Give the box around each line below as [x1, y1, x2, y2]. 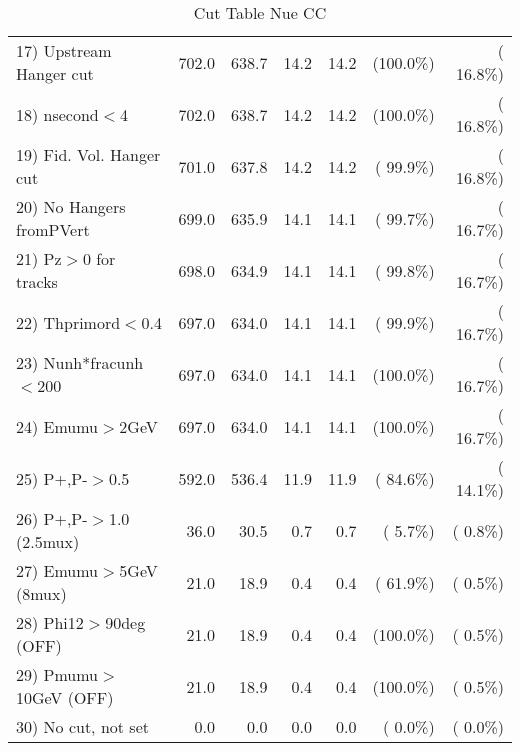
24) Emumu [16, 414, 99, 438]
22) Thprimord [16, 310, 121, 334]
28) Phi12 [16, 611, 84, 634]
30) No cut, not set [16, 715, 149, 738]
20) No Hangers [16, 195, 126, 218]
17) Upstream [16, 39, 112, 62]
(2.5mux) [16, 530, 80, 553]
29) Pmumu [16, 663, 99, 686]
